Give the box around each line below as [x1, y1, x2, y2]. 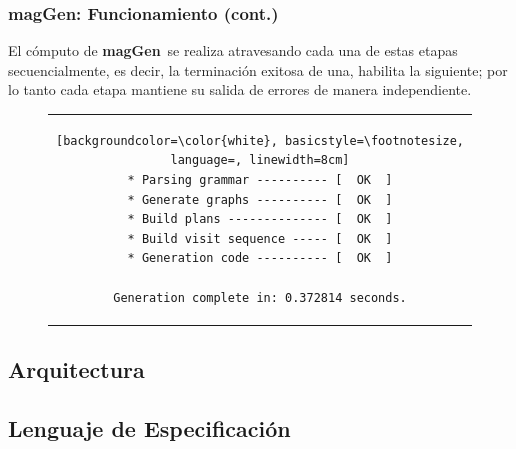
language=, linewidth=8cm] [170, 153, 350, 168]
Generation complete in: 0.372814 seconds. [113, 290, 407, 305]
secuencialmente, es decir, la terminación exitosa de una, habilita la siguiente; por [8, 59, 508, 80]
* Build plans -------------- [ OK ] [127, 212, 393, 227]
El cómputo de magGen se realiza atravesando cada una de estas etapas [8, 40, 458, 61]
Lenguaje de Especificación [8, 412, 291, 443]
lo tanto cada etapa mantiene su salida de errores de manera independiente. [8, 79, 472, 100]
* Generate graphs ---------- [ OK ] [127, 192, 393, 207]
